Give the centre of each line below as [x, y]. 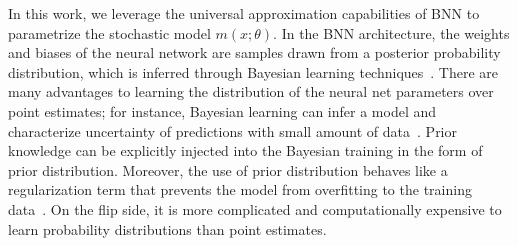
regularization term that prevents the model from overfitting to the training [240, 189]
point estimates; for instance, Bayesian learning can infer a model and [222, 110]
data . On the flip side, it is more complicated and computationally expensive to [255, 208]
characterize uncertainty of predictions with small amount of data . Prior [233, 130]
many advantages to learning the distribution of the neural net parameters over [251, 91]
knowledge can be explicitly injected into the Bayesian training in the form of [245, 150]
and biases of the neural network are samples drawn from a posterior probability [254, 52]
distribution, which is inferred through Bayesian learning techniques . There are [253, 71]
